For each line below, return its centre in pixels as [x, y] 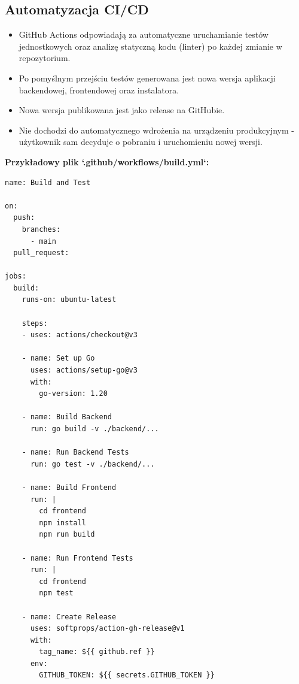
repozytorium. [45, 58]
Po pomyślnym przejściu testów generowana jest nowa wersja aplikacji [147, 78]
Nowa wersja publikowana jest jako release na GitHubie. [122, 110]
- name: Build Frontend [69, 487]
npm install [63, 523]
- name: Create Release [69, 617]
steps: [35, 323]
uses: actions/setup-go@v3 [84, 370]
